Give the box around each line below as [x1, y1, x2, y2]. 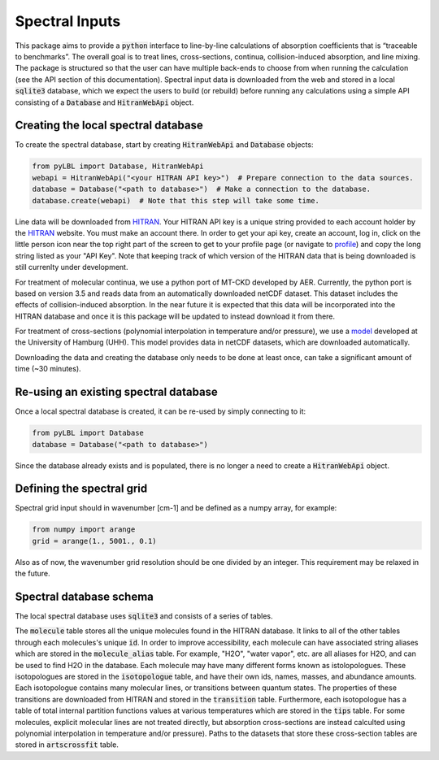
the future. [15, 569, 50, 579]
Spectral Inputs [15, 12, 121, 30]
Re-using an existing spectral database [15, 385, 219, 399]
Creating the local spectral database [15, 119, 203, 132]
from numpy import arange [32, 525, 136, 534]
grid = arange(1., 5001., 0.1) [32, 536, 158, 545]
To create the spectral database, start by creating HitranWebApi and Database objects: [15, 140, 314, 150]
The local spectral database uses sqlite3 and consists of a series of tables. [15, 611, 273, 621]
